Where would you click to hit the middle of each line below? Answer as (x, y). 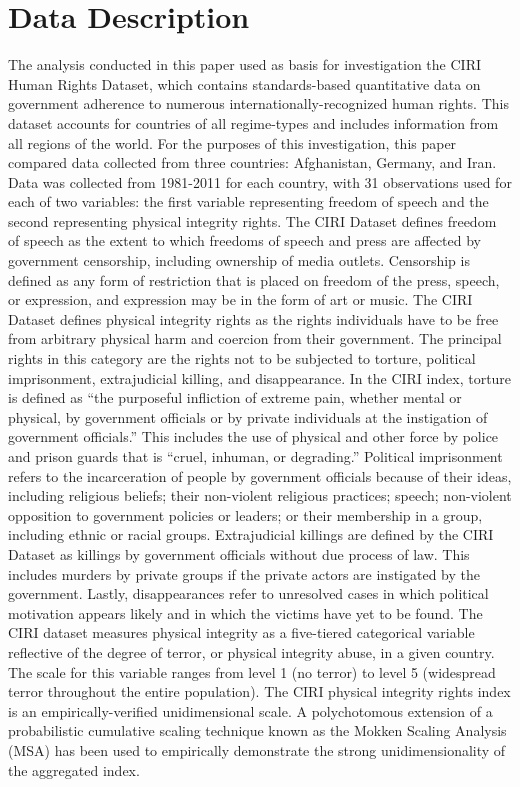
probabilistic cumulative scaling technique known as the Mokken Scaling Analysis (257, 730)
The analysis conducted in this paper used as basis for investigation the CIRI (244, 64)
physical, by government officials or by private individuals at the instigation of (248, 416)
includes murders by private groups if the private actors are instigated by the (244, 573)
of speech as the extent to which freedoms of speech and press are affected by (244, 240)
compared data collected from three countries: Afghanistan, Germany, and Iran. (252, 162)
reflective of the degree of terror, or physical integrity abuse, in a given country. (251, 651)
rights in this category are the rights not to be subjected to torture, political (242, 358)
